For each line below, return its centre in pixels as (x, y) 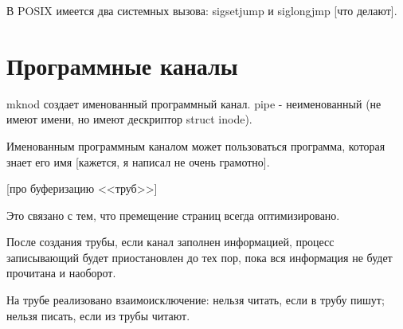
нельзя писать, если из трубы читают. (98, 315)
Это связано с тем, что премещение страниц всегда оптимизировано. (173, 215)
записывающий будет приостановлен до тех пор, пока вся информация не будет (200, 257)
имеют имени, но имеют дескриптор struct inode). (129, 119)
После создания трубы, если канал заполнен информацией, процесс (170, 242)
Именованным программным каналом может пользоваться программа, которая (196, 145)
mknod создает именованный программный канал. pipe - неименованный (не (194, 103)
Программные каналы (122, 65)
